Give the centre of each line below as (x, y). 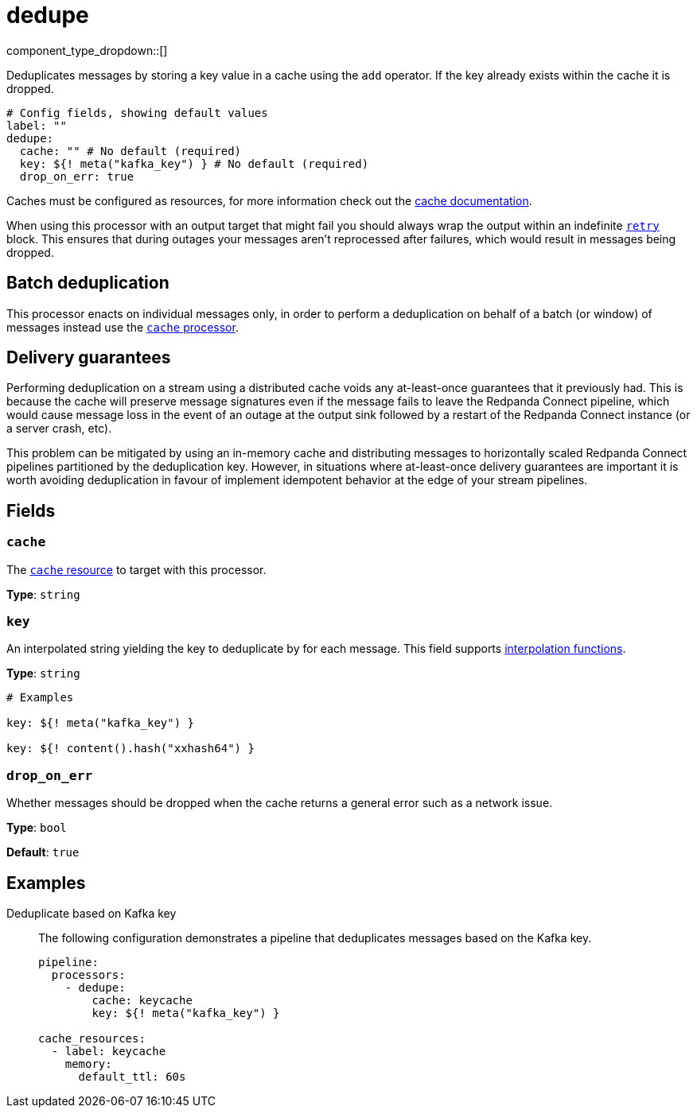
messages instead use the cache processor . (123, 327)
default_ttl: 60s (132, 1077)
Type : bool (37, 828)
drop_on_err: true (77, 176)
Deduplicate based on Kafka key (92, 913)
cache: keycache (142, 1000)
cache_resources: (92, 1038)
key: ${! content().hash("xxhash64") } (130, 749)
